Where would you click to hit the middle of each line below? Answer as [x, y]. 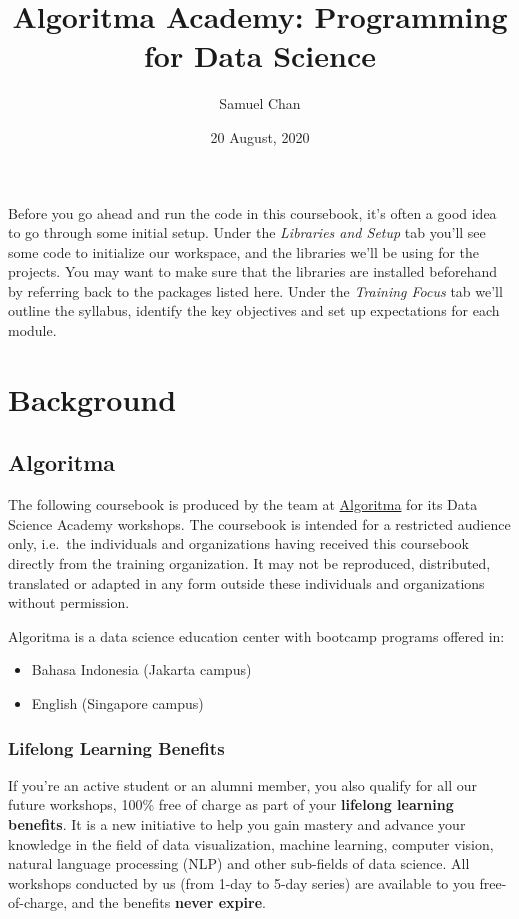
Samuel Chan [260, 103]
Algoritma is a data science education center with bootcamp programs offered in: [256, 635]
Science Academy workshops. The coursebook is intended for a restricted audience [259, 523]
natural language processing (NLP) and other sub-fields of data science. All [239, 863]
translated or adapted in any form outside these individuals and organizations [246, 582]
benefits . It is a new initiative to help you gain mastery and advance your [237, 823]
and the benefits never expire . [168, 902]
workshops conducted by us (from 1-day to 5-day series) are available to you [241, 882]
